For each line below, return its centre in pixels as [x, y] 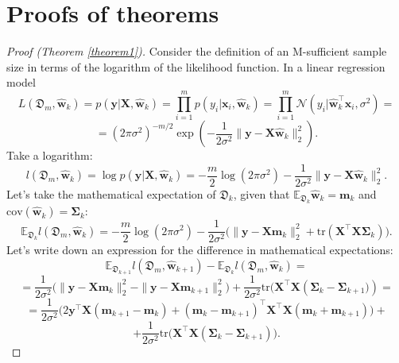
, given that [261, 193]
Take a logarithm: [50, 155]
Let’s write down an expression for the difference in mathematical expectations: [200, 250]
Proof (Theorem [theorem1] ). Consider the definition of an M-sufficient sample [197, 51]
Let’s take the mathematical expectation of [111, 193]
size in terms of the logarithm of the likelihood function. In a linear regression [196, 66]
